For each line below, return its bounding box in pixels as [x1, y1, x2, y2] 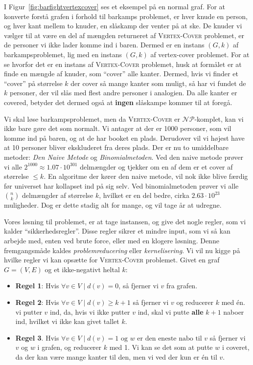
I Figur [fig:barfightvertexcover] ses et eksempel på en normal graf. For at [4, 1, 226, 11]
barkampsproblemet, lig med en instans [4, 49, 122, 59]
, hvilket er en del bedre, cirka [99, 190, 189, 200]
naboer [223, 306, 244, 317]
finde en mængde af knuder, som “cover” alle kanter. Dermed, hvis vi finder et [4, 68, 238, 79]
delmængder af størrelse [22, 190, 93, 200]
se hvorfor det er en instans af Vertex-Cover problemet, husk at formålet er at [4, 59, 242, 69]
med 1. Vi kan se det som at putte [109, 342, 213, 352]
